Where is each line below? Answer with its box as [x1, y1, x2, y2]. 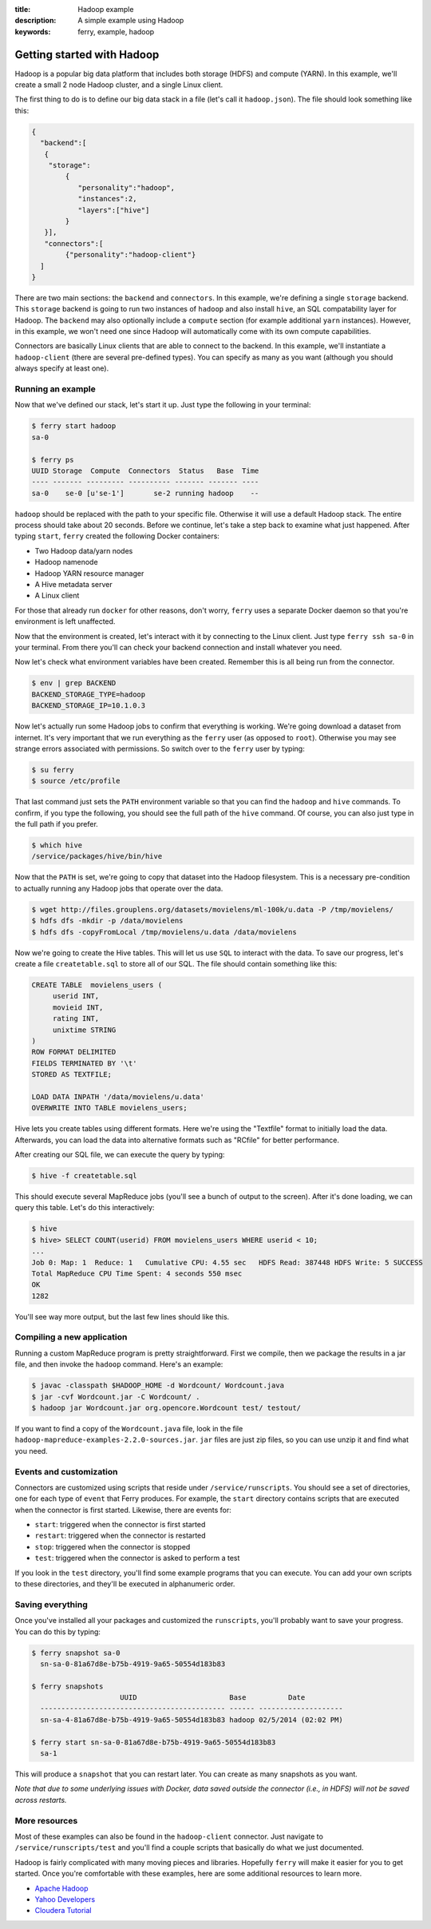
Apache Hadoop [34, 1883, 89, 1893]
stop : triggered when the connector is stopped [34, 1542, 191, 1551]
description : [14, 16, 57, 26]
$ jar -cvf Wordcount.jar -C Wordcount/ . [31, 1392, 200, 1401]
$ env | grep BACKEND [31, 679, 117, 688]
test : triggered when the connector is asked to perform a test [34, 1554, 240, 1563]
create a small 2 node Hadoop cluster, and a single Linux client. [14, 80, 223, 89]
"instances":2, [77, 194, 137, 204]
